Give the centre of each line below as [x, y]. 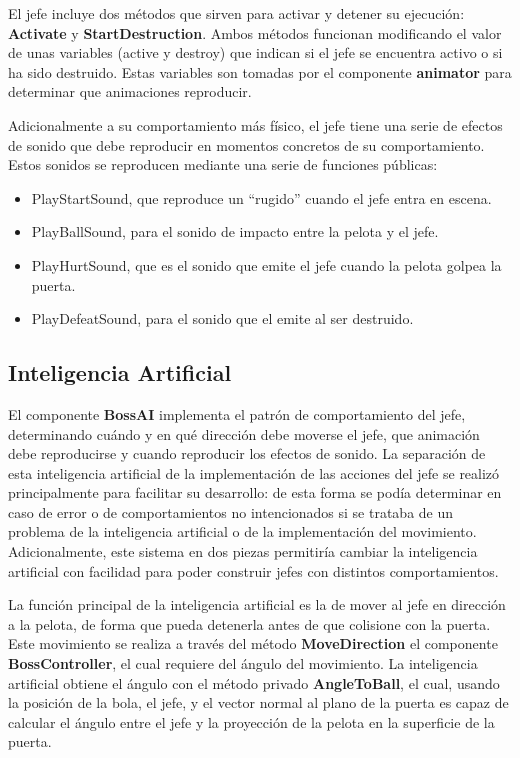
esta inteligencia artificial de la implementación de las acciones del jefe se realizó [254, 472]
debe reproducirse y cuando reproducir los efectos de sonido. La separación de [247, 453]
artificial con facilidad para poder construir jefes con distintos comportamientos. [253, 570]
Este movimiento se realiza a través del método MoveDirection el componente [253, 643]
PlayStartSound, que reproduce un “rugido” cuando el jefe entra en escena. [261, 197]
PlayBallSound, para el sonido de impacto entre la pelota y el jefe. [235, 231]
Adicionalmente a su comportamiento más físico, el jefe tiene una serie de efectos [255, 124]
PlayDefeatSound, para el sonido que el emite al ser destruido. [222, 318]
